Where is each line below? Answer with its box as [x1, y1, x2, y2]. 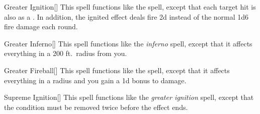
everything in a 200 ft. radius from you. [4, 48, 127, 59]
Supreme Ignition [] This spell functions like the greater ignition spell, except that [4, 92, 254, 102]
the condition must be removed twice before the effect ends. [4, 101, 188, 112]
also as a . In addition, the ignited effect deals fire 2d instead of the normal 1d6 [4, 11, 249, 22]
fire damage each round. [4, 21, 78, 32]
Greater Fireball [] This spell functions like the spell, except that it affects [4, 65, 230, 75]
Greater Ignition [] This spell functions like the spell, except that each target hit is [4, 2, 256, 12]
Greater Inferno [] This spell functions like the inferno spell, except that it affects [4, 38, 252, 48]
